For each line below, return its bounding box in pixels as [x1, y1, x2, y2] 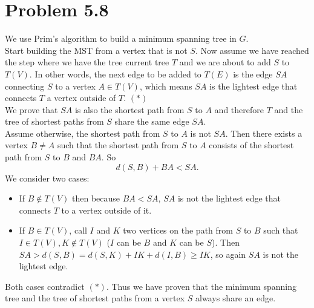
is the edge [233, 67, 273, 80]
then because [72, 192, 120, 205]
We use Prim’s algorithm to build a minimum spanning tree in [5, 32, 237, 45]
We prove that [5, 103, 58, 116]
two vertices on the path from [123, 224, 233, 237]
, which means [139, 79, 192, 92]
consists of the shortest [209, 139, 294, 151]
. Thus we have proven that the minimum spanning [106, 280, 296, 292]
